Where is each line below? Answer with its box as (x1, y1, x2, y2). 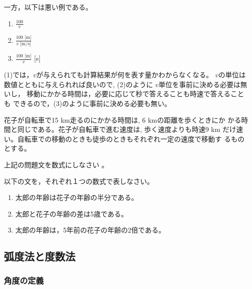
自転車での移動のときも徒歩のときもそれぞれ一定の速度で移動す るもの (17, 133, 245, 144)
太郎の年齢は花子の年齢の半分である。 (15, 192, 138, 202)
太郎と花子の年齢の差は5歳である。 (15, 208, 128, 218)
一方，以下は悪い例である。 (4, 2, 92, 12)
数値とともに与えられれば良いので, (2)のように (4, 79, 153, 89)
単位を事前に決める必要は (158, 79, 240, 89)
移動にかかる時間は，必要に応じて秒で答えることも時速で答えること (26, 89, 244, 99)
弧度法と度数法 (4, 249, 75, 264)
